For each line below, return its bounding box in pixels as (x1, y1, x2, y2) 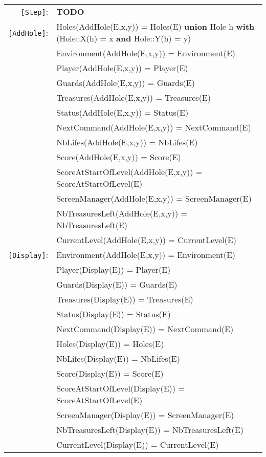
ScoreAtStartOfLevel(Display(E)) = (56, 382, 185, 394)
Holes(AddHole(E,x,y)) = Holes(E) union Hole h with (56, 20, 255, 32)
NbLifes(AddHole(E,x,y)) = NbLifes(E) (56, 136, 198, 148)
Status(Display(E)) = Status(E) (56, 308, 171, 320)
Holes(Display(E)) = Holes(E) (56, 338, 164, 350)
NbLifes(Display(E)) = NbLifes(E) (56, 353, 180, 364)
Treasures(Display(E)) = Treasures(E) (56, 293, 193, 305)
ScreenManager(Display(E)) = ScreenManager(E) (56, 409, 234, 421)
